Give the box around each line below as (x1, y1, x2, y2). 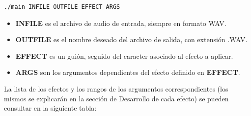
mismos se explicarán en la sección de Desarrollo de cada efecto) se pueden (4, 93, 229, 103)
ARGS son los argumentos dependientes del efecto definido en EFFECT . (15, 67, 240, 77)
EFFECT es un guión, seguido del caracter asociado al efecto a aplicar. (15, 50, 233, 61)
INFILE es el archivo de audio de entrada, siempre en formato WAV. (15, 18, 226, 28)
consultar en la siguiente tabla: (4, 103, 97, 113)
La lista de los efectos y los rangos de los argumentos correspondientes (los (4, 83, 228, 93)
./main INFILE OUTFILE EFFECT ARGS (4, 3, 120, 10)
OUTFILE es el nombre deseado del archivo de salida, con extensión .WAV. (15, 34, 248, 45)
